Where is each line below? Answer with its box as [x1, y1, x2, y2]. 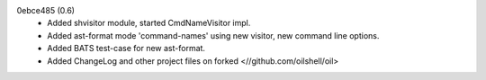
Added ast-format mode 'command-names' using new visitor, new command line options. [47, 30, 380, 40]
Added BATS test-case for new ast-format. [47, 43, 206, 54]
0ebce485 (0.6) [16, 5, 76, 15]
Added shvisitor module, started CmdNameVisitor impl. [47, 18, 251, 29]
